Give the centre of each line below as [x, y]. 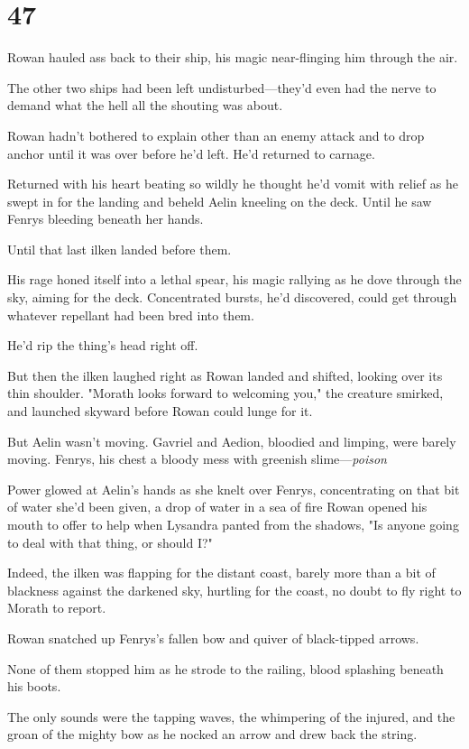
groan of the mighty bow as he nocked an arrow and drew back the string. [212, 734]
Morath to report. [57, 608]
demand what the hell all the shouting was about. [145, 105]
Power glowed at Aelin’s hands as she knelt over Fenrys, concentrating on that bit [234, 489]
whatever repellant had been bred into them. [131, 314]
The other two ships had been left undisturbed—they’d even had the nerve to [222, 87]
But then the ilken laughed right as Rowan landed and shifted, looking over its [225, 375]
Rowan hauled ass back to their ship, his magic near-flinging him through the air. [233, 57]
